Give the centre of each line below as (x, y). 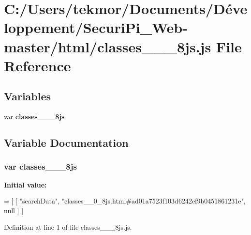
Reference (37, 65)
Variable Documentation (66, 143)
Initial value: (25, 184)
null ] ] (14, 210)
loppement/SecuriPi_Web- (96, 27)
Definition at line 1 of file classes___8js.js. (68, 227)
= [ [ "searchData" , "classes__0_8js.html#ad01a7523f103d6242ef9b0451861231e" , (125, 201)
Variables (28, 96)
